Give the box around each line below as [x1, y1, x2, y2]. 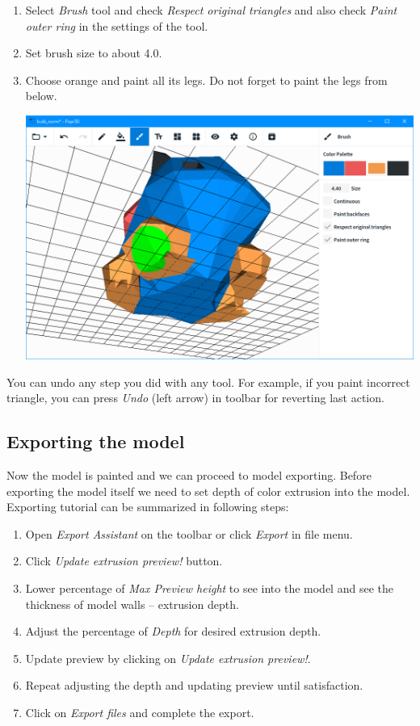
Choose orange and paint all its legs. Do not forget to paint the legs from [25, 71, 388, 88]
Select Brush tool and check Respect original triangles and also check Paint [25, 2, 397, 18]
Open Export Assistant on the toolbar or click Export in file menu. [25, 525, 353, 542]
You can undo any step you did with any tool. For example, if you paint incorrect [6, 373, 410, 390]
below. [25, 87, 57, 104]
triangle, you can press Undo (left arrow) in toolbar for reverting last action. [6, 389, 384, 406]
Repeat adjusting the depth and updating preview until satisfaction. [25, 677, 363, 694]
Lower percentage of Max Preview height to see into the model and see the [25, 579, 393, 596]
